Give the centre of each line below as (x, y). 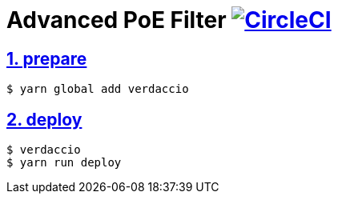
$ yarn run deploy (64, 163)
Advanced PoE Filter (117, 20)
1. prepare (47, 58)
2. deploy (44, 119)
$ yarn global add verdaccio (98, 89)
